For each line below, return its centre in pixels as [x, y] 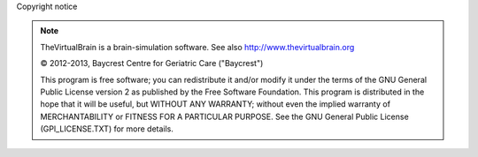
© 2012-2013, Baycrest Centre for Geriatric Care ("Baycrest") [152, 64]
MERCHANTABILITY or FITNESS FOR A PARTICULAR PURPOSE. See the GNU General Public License [224, 116]
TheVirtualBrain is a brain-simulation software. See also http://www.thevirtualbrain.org [197, 47]
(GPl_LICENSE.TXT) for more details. [107, 129]
